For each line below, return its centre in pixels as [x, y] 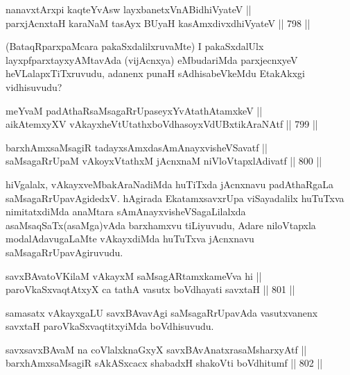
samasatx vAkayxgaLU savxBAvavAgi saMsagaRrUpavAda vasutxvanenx [162, 312]
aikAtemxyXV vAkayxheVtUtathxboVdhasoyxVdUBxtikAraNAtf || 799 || [162, 124]
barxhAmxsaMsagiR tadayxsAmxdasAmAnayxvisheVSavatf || [137, 147]
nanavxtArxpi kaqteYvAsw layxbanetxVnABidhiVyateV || [129, 9]
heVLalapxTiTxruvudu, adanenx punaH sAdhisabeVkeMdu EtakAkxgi [155, 73]
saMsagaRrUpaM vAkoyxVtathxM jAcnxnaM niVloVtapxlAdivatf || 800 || [164, 161]
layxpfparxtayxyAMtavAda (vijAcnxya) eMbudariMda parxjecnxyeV [152, 59]
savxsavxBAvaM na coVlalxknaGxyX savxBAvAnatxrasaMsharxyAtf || [156, 349]
